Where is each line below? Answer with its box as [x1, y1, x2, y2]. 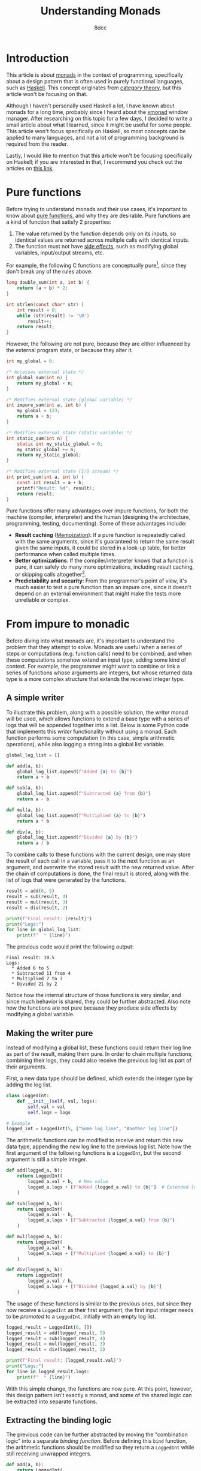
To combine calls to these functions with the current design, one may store [6, 851, 191, 858]
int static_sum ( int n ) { [6, 435, 68, 442]
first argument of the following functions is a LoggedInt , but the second [6, 1149, 181, 1157]
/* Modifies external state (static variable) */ [6, 430, 133, 436]
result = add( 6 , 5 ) [6, 888, 55, 894]
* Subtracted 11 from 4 [11, 971, 71, 977]
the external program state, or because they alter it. [6, 347, 133, 354]
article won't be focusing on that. [6, 90, 88, 97]
